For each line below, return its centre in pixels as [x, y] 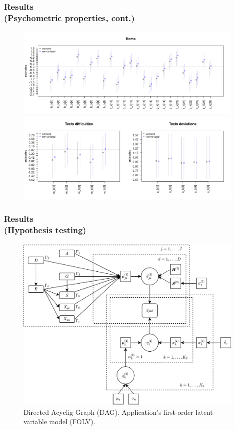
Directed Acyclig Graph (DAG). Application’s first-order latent [118, 412]
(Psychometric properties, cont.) [70, 17]
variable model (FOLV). [59, 421]
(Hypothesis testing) [45, 229]
